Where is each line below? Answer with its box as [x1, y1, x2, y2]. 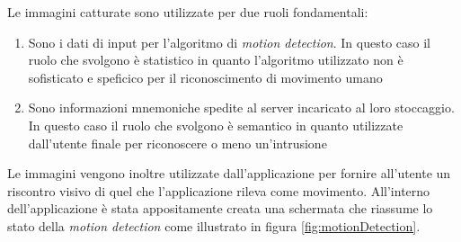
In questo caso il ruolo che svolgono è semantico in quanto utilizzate [28, 115, 403, 134]
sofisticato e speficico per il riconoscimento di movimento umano [28, 67, 383, 86]
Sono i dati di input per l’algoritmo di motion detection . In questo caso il [28, 32, 430, 51]
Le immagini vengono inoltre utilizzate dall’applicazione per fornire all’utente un [7, 164, 451, 183]
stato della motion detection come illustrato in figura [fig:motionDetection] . [7, 216, 421, 235]
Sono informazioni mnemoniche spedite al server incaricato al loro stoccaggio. [28, 98, 455, 117]
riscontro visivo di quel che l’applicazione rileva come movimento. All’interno [7, 181, 430, 200]
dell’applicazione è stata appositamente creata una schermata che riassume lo [7, 199, 433, 218]
